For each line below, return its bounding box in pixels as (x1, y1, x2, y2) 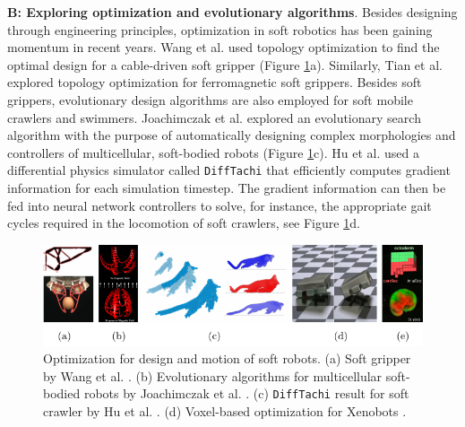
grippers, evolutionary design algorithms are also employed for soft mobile (7, 90, 413, 109)
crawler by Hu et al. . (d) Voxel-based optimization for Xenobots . (43, 402, 407, 421)
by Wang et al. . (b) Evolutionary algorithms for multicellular (43, 366, 383, 385)
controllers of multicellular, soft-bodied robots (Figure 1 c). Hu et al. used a (7, 143, 420, 161)
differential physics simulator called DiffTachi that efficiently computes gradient (7, 161, 451, 179)
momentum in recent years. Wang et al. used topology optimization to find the (7, 38, 440, 57)
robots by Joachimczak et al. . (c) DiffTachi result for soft (83, 384, 409, 403)
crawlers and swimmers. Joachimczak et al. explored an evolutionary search (7, 108, 421, 126)
